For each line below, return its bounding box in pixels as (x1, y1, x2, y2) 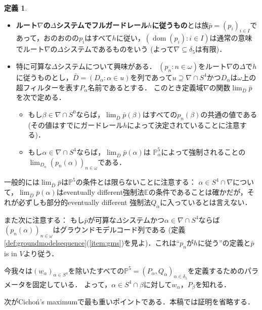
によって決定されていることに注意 (127, 119, 240, 130)
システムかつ (122, 214, 164, 225)
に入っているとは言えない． (160, 196, 252, 207)
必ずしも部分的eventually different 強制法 (18, 196, 151, 207)
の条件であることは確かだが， (148, 187, 247, 197)
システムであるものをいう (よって (63, 44, 174, 54)
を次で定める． (16, 92, 66, 102)
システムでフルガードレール (56, 19, 148, 30)
